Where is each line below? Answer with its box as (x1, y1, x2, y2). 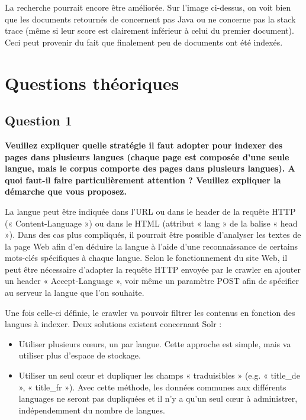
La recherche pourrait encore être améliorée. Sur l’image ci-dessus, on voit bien (5, 1, 291, 13)
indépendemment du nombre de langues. (18, 403, 165, 416)
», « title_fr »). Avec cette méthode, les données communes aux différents (18, 380, 286, 393)
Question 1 (5, 111, 72, 130)
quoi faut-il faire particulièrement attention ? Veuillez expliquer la (5, 173, 281, 186)
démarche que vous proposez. (5, 185, 127, 198)
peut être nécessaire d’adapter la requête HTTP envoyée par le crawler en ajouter (5, 263, 301, 275)
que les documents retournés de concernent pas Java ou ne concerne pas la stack (5, 12, 296, 25)
